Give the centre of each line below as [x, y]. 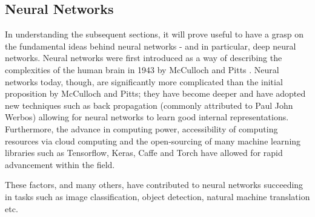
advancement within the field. [60, 164]
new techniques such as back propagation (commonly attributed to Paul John [149, 105]
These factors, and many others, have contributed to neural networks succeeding [154, 185]
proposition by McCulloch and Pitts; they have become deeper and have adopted [155, 93]
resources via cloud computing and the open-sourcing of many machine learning [153, 141]
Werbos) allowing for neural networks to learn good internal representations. [147, 117]
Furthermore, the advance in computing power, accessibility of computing [141, 128]
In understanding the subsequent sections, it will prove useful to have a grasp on [154, 34]
